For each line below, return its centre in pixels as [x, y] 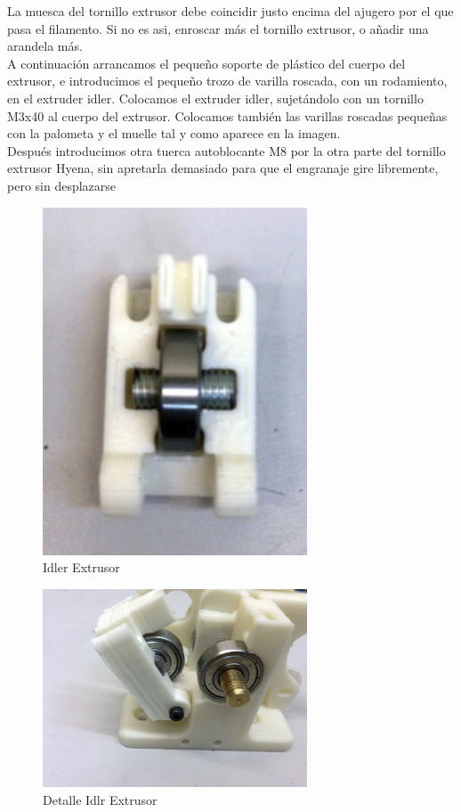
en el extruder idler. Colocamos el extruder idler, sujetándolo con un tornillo [215, 98]
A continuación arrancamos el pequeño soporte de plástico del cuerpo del [206, 63]
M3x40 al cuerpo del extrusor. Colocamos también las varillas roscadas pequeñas [227, 115]
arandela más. [45, 46]
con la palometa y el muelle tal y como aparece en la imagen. [174, 133]
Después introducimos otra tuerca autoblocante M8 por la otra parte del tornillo [226, 150]
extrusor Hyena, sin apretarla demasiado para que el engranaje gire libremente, [223, 168]
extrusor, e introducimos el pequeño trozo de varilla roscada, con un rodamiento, [227, 81]
